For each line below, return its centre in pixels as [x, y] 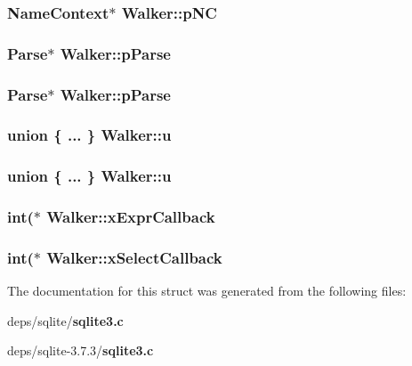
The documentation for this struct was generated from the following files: [207, 291]
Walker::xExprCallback [131, 217]
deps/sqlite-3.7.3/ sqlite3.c [81, 350]
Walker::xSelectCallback [134, 257]
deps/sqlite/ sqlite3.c [65, 320]
